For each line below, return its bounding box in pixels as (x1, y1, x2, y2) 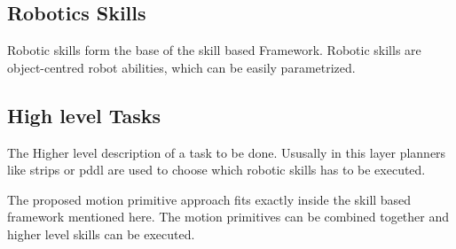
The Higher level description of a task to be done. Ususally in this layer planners (7, 143, 446, 161)
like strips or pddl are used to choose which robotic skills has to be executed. (7, 160, 426, 179)
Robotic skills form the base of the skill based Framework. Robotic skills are (7, 41, 421, 59)
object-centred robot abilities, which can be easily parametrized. (7, 58, 356, 76)
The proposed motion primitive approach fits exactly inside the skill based (7, 190, 412, 208)
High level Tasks (7, 101, 161, 128)
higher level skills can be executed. (7, 224, 195, 243)
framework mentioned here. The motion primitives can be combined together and (7, 207, 450, 226)
